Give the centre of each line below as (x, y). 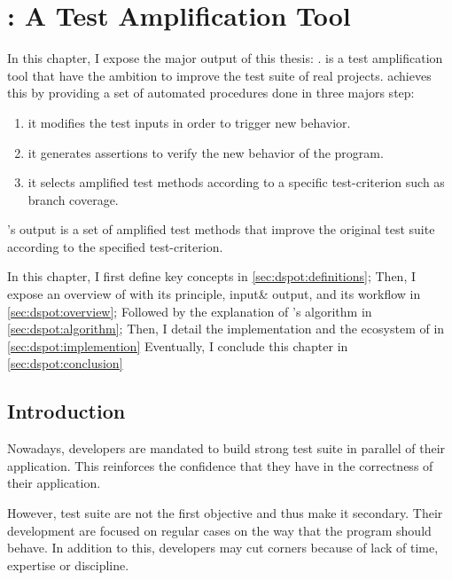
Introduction (66, 411)
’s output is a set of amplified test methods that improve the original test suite (221, 229)
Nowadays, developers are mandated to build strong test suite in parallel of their (226, 448)
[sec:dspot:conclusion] (65, 363)
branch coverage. (73, 199)
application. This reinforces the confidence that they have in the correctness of (220, 465)
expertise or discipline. (68, 564)
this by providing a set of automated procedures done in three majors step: (211, 93)
